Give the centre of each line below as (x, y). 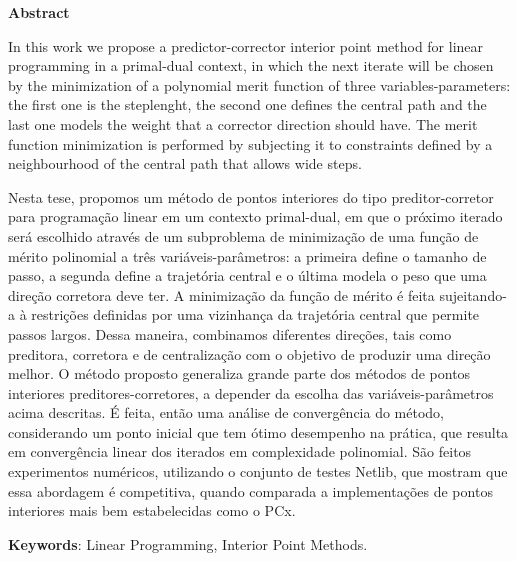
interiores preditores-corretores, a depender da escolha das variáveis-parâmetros (251, 392)
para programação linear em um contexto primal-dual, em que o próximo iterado (255, 216)
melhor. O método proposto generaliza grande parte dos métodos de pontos (239, 373)
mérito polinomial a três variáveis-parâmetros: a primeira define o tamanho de (247, 255)
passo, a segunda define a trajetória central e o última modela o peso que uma (247, 275)
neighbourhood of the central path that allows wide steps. (185, 163)
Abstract (39, 12)
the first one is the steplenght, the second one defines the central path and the (247, 104)
